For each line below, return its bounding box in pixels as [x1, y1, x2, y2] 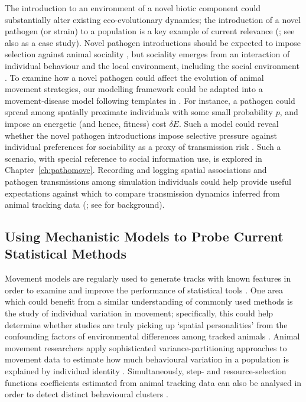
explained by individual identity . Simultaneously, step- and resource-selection [5, 365, 287, 377]
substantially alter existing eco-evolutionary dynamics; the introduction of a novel [5, 13, 301, 25]
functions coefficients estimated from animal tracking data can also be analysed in [5, 376, 302, 388]
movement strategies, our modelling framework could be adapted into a [5, 83, 263, 95]
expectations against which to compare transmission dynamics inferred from [5, 187, 280, 199]
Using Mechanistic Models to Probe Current [5, 227, 284, 246]
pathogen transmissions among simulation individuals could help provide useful [5, 175, 291, 187]
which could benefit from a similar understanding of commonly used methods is [5, 295, 293, 308]
